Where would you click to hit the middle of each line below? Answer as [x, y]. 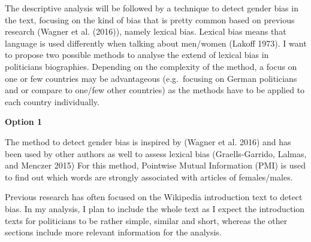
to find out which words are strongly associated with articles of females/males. [149, 177]
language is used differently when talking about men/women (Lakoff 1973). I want [156, 43]
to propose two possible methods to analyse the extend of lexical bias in [137, 55]
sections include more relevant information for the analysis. [113, 232]
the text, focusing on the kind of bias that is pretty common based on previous [150, 19]
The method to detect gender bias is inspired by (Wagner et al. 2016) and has [148, 141]
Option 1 [24, 122]
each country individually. [52, 101]
